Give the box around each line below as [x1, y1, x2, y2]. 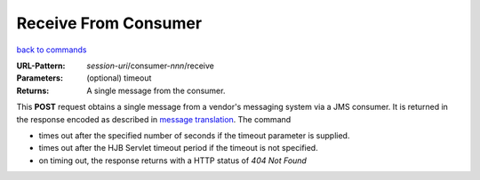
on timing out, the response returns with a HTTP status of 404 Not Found [38, 155, 307, 166]
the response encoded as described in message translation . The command [16, 113, 292, 124]
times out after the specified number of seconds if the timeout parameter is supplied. [38, 129, 350, 141]
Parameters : [16, 73, 64, 83]
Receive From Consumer [16, 13, 203, 33]
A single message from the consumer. [86, 85, 226, 96]
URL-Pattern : [16, 60, 66, 71]
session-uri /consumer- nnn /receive [86, 60, 215, 71]
